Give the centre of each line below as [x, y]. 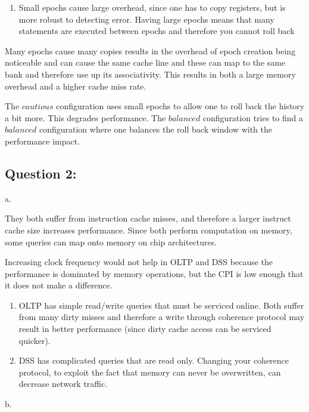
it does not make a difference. [59, 285]
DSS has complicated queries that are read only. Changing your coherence [154, 360]
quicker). [35, 340]
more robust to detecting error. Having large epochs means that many [146, 19]
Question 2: [41, 173]
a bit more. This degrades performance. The [85, 117]
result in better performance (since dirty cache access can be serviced [145, 329]
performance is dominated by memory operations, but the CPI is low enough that [154, 273]
